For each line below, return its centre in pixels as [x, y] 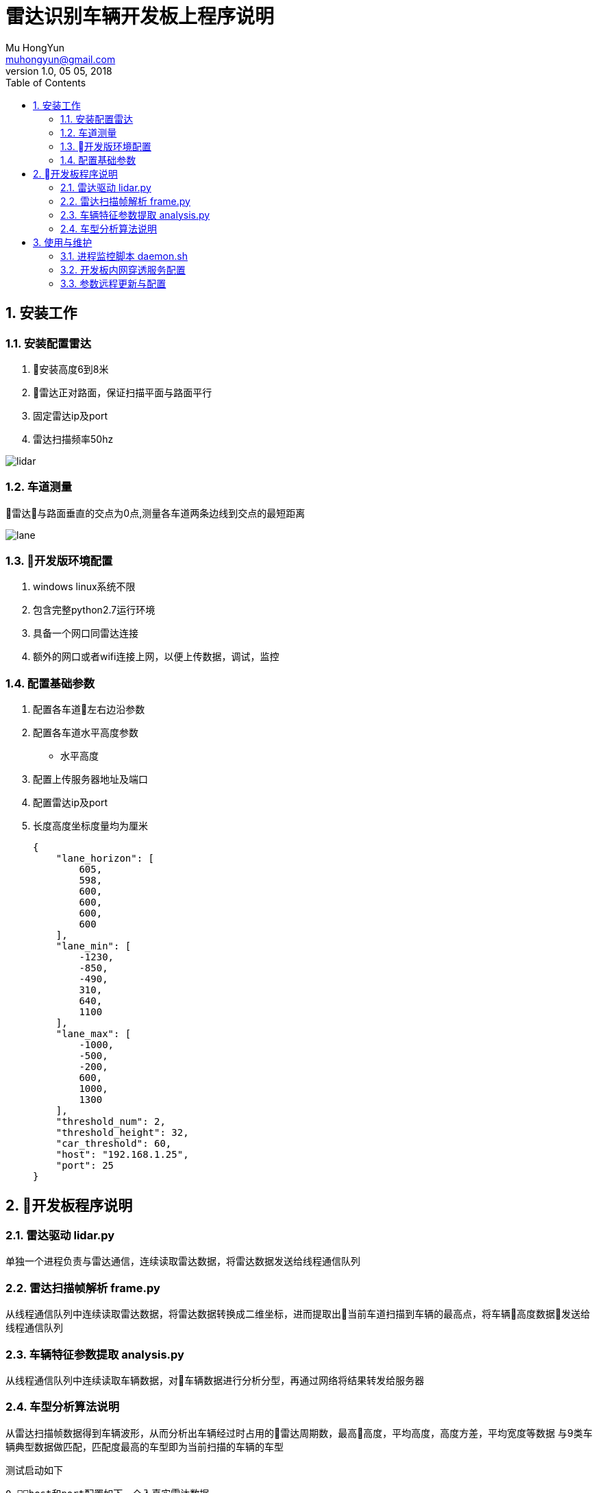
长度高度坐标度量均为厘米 [90, 826]
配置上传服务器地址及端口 [90, 779]
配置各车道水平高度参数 [86, 733]
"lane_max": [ [94, 1034]
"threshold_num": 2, [111, 1122]
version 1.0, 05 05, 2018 [59, 71]
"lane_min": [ [94, 946]
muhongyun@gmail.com [61, 59]
